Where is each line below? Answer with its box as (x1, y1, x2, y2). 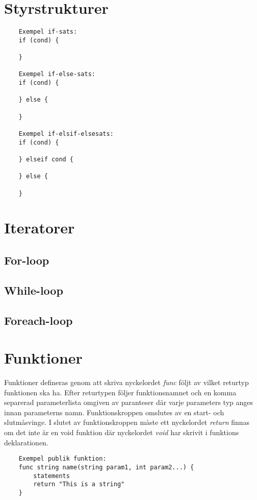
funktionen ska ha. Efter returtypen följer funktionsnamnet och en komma (4, 387, 237, 397)
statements (33, 472, 70, 480)
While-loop (4, 282, 63, 298)
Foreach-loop (4, 312, 73, 328)
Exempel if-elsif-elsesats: (18, 130, 114, 137)
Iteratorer (4, 217, 75, 238)
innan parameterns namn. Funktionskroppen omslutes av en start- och (4, 407, 224, 417)
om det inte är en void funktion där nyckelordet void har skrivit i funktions (4, 427, 239, 438)
